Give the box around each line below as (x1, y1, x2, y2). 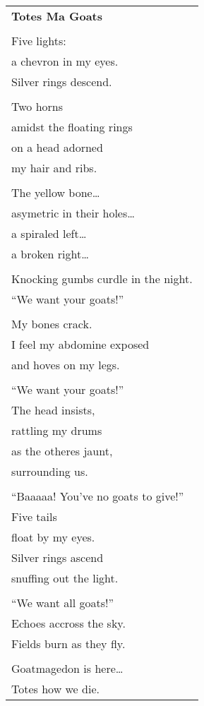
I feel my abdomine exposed (11, 336, 150, 352)
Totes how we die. (11, 681, 100, 697)
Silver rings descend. (11, 73, 112, 90)
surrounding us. (11, 463, 88, 479)
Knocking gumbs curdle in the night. (11, 270, 193, 287)
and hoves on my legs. (11, 357, 120, 373)
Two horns (11, 98, 64, 114)
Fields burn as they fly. (11, 635, 126, 652)
